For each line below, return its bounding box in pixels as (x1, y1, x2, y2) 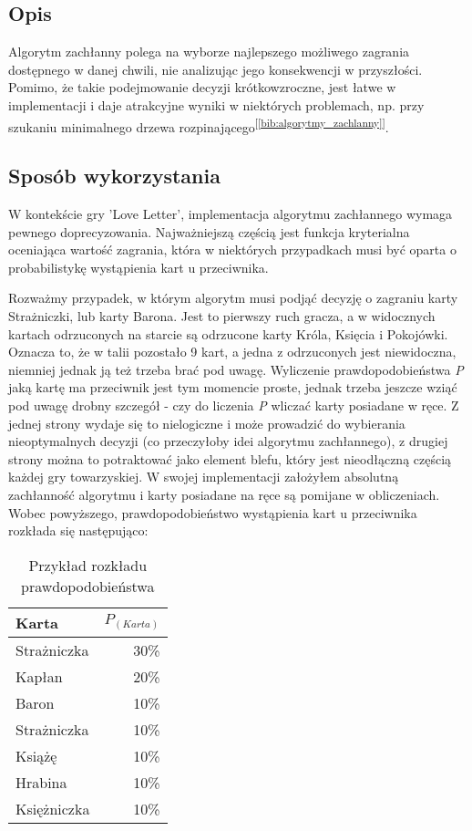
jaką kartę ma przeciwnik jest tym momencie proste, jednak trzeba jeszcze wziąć (8, 378, 457, 397)
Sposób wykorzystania (8, 161, 221, 190)
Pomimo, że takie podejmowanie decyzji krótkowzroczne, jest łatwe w (8, 78, 396, 97)
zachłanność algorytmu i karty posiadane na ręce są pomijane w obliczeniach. (8, 484, 440, 504)
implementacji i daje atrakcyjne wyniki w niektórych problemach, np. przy (8, 95, 425, 114)
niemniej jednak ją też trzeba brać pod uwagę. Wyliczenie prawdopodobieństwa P (8, 359, 464, 379)
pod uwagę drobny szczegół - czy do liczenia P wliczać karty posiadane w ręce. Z (8, 395, 459, 414)
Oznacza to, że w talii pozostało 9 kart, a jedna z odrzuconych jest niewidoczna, (8, 342, 457, 361)
